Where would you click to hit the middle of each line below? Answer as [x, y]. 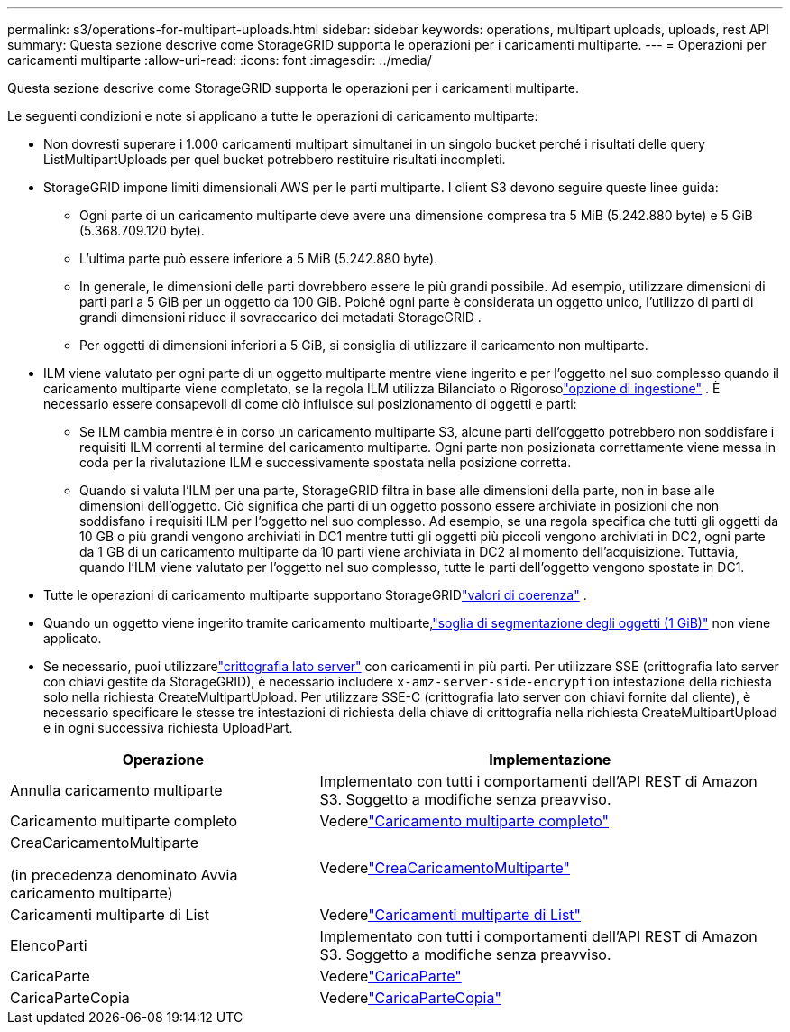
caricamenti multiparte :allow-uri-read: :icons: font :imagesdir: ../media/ [220, 60]
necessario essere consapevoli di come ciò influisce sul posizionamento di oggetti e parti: [310, 404]
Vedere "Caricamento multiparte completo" [464, 821]
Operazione [163, 760]
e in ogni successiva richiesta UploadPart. [168, 728]
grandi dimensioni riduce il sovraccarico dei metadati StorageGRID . [280, 317]
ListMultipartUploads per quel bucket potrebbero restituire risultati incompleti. [275, 159]
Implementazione [550, 760]
